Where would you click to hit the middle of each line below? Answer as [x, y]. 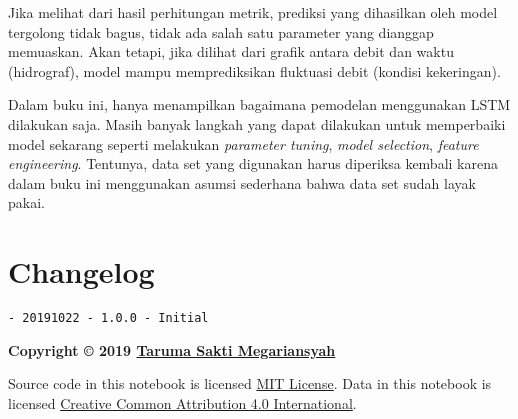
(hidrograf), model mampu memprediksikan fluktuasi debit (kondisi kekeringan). [254, 70]
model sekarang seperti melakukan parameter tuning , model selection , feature [243, 143]
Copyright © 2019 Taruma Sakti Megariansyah [172, 349]
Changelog [81, 271]
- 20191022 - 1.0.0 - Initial [108, 318]
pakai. [26, 202]
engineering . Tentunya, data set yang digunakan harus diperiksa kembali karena [253, 163]
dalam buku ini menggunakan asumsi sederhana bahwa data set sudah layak [242, 182]
